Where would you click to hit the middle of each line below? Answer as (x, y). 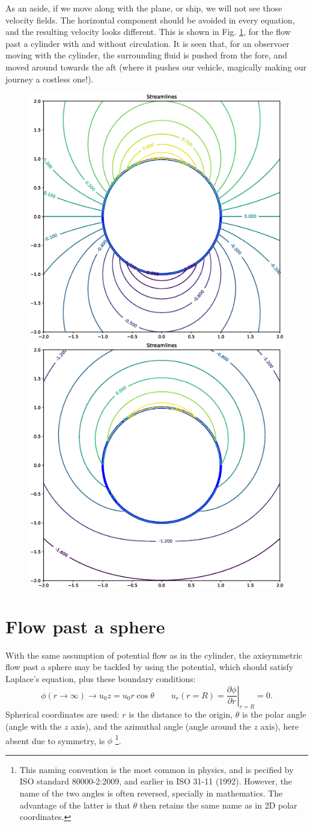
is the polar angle (274, 714)
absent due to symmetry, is (55, 740)
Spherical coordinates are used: (62, 714)
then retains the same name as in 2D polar (218, 805)
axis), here (280, 726)
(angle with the (34, 726)
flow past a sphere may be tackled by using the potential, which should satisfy (150, 667)
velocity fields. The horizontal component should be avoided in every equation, (150, 20)
